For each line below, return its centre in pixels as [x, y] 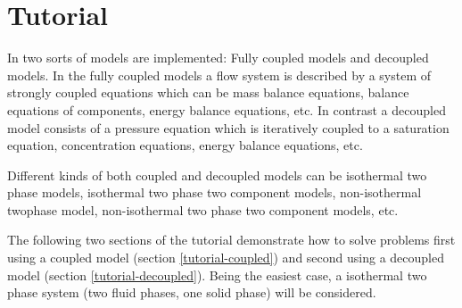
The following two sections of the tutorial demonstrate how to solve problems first [231, 240]
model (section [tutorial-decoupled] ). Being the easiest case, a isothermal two [217, 275]
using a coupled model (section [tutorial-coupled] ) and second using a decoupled [226, 258]
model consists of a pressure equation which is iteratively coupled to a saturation [228, 127]
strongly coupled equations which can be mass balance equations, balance [208, 92]
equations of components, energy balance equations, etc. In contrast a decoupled [227, 109]
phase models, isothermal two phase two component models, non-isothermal [214, 192]
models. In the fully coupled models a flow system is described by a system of [219, 75]
